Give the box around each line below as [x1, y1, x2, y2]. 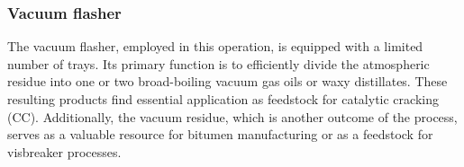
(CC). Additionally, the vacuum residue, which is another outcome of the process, [7, 107, 458, 126]
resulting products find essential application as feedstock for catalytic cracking [7, 90, 439, 108]
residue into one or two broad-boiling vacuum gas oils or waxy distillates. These [7, 72, 448, 91]
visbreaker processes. [7, 142, 122, 161]
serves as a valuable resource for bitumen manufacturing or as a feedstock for [7, 125, 433, 144]
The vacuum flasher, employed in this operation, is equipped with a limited [7, 37, 423, 56]
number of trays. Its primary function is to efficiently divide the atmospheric [7, 54, 430, 73]
